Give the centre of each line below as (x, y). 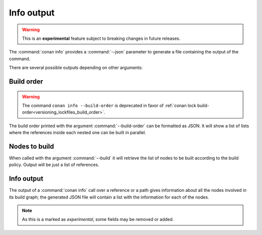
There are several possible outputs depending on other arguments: (76, 67)
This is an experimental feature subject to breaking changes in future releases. (101, 38)
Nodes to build (32, 146)
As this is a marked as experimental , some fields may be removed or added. (98, 219)
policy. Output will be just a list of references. (54, 165)
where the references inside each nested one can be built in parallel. (78, 133)
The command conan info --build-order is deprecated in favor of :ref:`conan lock (109, 105)
